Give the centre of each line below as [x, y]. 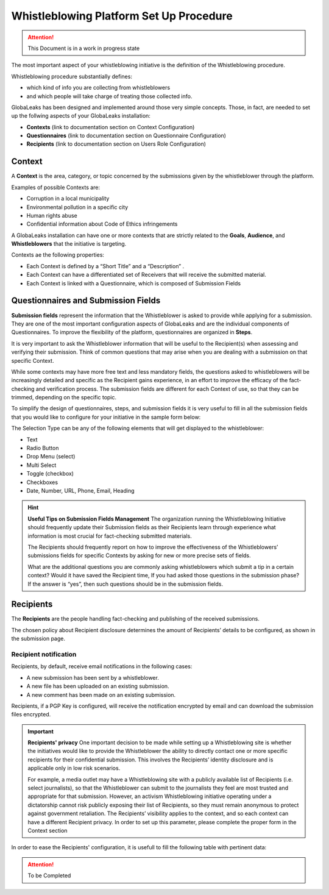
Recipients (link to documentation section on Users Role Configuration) [116, 144]
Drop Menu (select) [51, 457]
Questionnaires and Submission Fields [86, 301]
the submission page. [38, 639]
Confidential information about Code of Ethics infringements [102, 224]
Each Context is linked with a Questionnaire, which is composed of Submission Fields [133, 283]
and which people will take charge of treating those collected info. [109, 96]
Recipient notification [44, 654]
